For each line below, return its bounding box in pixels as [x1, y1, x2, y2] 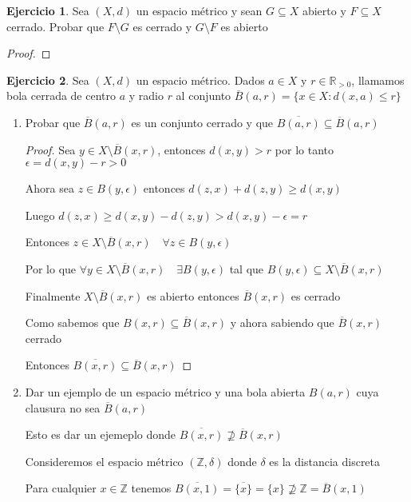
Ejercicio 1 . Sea [6, 2, 89, 18]
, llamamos [351, 71, 405, 88]
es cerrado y [132, 18, 192, 34]
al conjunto [176, 87, 231, 104]
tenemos [131, 480, 172, 496]
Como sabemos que [25, 314, 120, 331]
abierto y [302, 2, 346, 18]
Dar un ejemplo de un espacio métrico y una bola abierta [25, 383, 306, 400]
